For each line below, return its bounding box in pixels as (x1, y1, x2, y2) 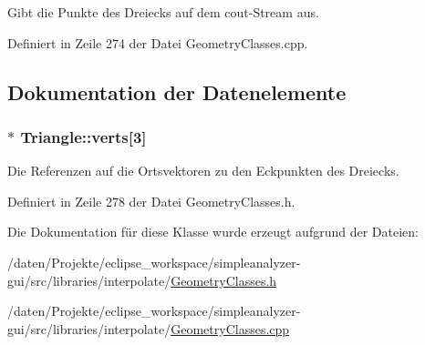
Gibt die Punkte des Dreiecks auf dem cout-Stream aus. (7, 3, 319, 21)
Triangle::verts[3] (20, 125, 147, 147)
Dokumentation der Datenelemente (7, 77, 347, 106)
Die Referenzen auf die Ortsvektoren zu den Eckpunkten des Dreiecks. (7, 161, 399, 180)
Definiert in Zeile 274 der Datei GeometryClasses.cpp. (7, 33, 308, 52)
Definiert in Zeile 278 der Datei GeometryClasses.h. (7, 191, 295, 210)
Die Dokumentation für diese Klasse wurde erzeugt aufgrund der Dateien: (7, 222, 419, 241)
